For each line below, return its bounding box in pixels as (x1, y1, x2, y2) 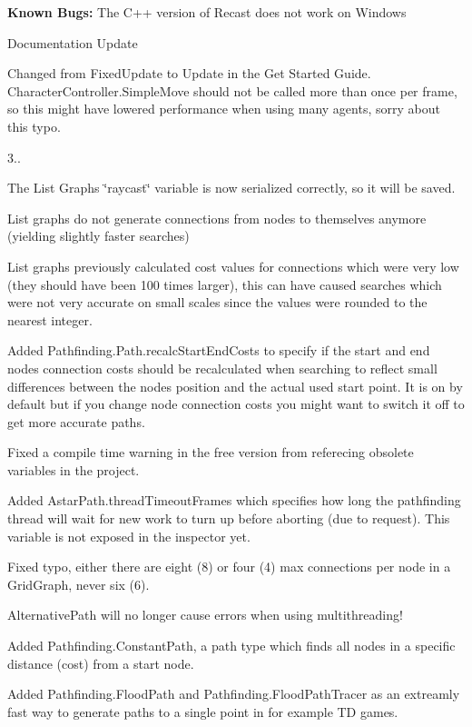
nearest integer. (7, 310, 93, 329)
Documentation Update (7, 33, 138, 52)
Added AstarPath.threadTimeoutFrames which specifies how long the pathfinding (7, 491, 461, 510)
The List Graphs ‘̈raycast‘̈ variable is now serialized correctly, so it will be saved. (7, 178, 456, 197)
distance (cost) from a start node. (7, 653, 194, 672)
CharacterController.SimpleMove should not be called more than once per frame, (7, 81, 457, 100)
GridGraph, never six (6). (7, 574, 150, 593)
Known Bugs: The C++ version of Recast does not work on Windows (7, 3, 407, 21)
